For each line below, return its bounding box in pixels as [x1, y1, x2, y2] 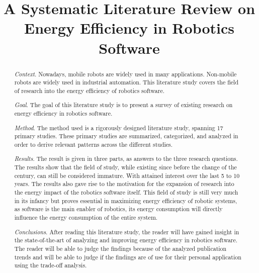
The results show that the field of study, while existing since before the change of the [14, 163, 237, 171]
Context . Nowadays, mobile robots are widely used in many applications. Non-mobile [14, 69, 237, 78]
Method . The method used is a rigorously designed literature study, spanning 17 [14, 123, 223, 132]
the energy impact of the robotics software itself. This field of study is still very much [14, 188, 238, 197]
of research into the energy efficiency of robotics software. [14, 86, 165, 95]
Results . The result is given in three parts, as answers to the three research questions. [14, 154, 238, 163]
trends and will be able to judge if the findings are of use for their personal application [14, 252, 241, 261]
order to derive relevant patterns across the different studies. [14, 140, 173, 148]
